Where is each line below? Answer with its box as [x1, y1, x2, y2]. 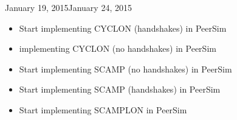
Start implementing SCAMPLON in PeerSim [19, 103, 187, 116]
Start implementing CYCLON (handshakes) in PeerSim [19, 21, 227, 34]
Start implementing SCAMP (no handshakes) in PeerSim [19, 62, 232, 75]
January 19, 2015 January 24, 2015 [5, 1, 132, 13]
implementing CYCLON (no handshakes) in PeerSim [19, 42, 216, 55]
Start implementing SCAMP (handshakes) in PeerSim [19, 83, 221, 96]
